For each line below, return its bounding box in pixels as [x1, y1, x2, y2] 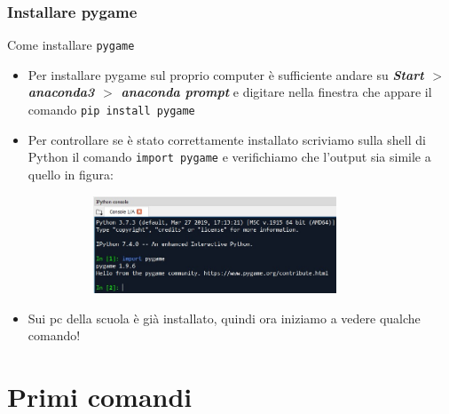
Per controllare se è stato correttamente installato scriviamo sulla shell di [28, 130, 426, 148]
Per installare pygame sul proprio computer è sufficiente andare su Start [28, 65, 424, 84]
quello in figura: [28, 164, 114, 183]
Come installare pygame [7, 36, 135, 54]
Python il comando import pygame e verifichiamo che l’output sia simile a [28, 147, 431, 166]
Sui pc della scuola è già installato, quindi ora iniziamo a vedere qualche [28, 308, 421, 327]
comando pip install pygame [28, 100, 195, 119]
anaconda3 [28, 83, 95, 101]
